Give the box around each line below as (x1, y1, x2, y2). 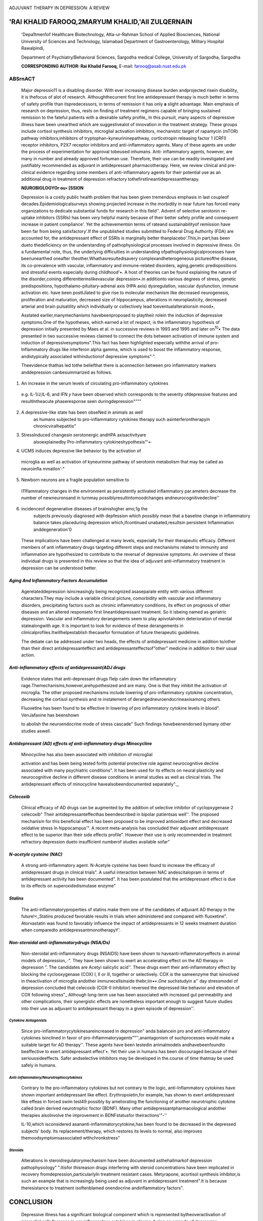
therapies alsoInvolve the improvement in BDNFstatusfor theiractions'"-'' (21, 1112, 168, 1118)
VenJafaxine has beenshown (21, 712, 79, 718)
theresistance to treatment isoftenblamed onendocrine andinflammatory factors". (21, 1185, 184, 1191)
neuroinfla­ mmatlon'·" (21, 465, 65, 471)
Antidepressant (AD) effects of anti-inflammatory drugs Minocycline (9, 740, 152, 746)
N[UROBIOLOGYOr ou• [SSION (21, 185, 84, 191)
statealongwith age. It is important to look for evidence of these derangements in (21, 623, 184, 629)
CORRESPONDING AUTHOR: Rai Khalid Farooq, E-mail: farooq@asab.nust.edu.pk (21, 63, 187, 69)
